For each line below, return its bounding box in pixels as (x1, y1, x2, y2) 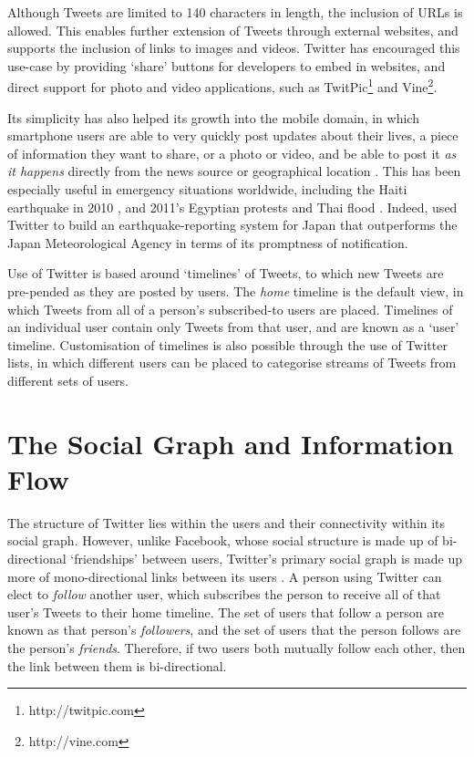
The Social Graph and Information (7, 424, 454, 461)
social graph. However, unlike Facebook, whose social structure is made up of (7, 531, 438, 550)
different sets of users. (7, 370, 129, 389)
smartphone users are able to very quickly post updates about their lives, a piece (7, 126, 459, 145)
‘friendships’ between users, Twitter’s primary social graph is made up (70, 549, 462, 568)
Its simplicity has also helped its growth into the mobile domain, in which (7, 108, 419, 127)
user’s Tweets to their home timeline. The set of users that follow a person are (7, 602, 444, 621)
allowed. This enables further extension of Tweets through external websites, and (7, 20, 459, 39)
